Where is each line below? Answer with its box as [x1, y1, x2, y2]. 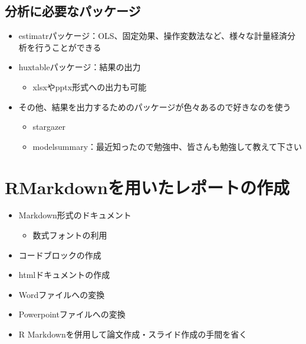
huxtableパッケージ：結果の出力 [18, 61, 141, 73]
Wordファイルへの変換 [18, 288, 105, 300]
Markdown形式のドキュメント [18, 209, 131, 221]
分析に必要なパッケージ [5, 2, 141, 20]
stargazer [32, 120, 65, 133]
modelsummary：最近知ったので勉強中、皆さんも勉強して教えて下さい [32, 140, 302, 152]
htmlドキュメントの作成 [18, 268, 110, 281]
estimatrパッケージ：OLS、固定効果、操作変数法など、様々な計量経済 [18, 30, 287, 42]
